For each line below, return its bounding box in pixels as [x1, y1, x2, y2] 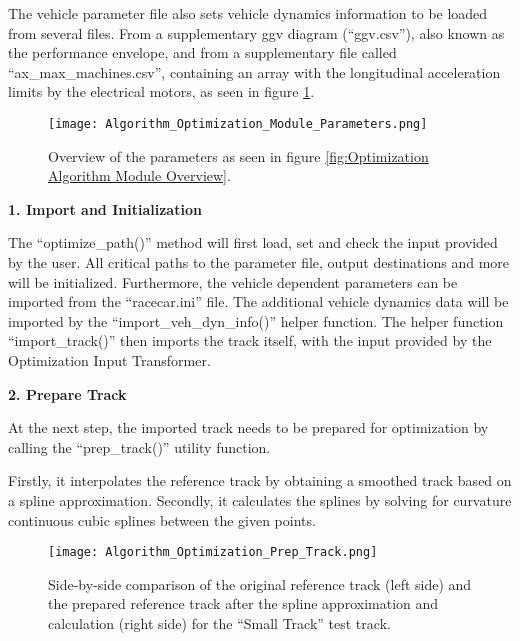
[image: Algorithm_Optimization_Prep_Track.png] [48, 545, 378, 560]
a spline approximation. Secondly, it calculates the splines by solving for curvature [8, 489, 512, 510]
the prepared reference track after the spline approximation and [48, 593, 439, 614]
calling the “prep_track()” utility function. [8, 436, 271, 457]
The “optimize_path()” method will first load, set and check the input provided [8, 232, 498, 253]
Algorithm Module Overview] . [48, 165, 231, 186]
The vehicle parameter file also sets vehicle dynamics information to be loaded [8, 3, 488, 23]
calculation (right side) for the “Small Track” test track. [48, 612, 391, 633]
